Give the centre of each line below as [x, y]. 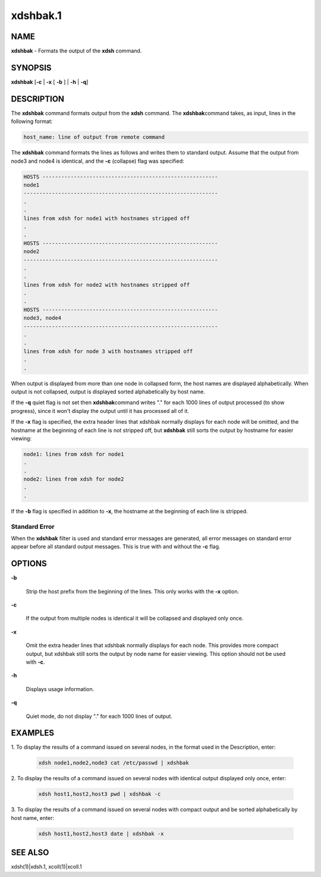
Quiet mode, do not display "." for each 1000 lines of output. [99, 716]
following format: [32, 121]
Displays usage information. [60, 689]
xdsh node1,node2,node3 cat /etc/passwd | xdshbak [114, 763]
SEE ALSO [30, 853]
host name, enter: [33, 818]
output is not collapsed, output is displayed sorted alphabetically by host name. [108, 392]
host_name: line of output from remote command [94, 137]
